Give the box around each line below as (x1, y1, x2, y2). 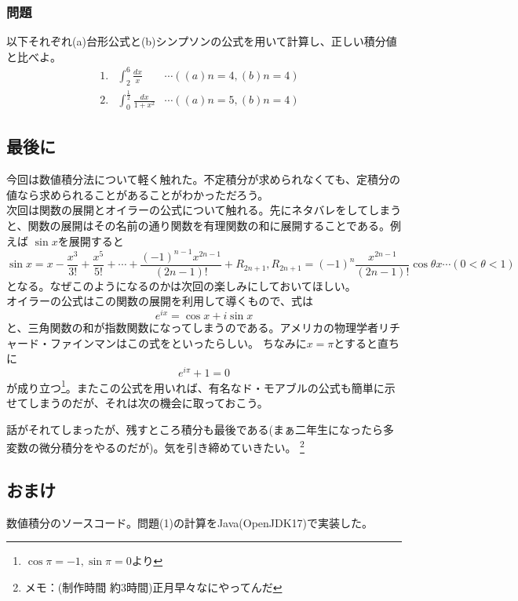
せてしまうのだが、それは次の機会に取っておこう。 (6, 395, 268, 411)
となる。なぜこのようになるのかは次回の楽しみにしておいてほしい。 (6, 277, 356, 293)
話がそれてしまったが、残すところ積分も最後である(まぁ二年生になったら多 (6, 421, 395, 437)
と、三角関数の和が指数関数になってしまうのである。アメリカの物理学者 (6, 319, 378, 335)
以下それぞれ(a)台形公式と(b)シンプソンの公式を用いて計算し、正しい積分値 (6, 33, 397, 49)
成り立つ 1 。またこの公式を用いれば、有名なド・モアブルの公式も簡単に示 (16, 377, 396, 395)
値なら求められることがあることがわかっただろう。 (6, 186, 269, 202)
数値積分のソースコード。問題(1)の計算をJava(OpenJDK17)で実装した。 (6, 514, 374, 530)
